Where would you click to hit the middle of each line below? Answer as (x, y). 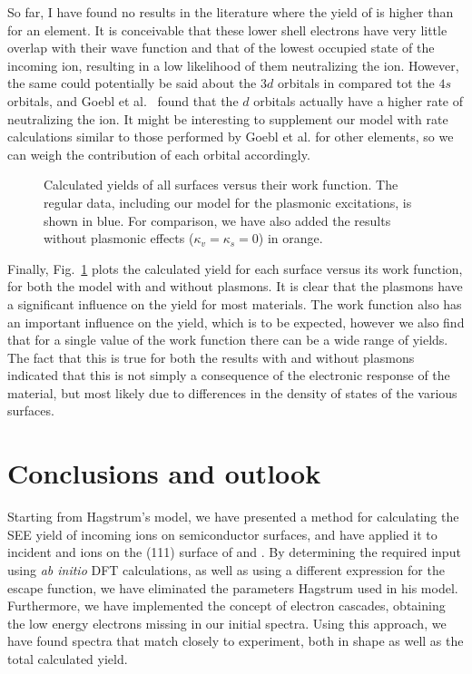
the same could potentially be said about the (132, 83)
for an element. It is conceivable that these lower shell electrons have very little (227, 29)
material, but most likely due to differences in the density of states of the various (232, 392)
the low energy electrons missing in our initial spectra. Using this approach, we (227, 623)
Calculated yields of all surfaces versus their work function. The (221, 185)
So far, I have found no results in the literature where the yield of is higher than (231, 12)
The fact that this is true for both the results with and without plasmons (211, 357)
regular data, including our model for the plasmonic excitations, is (228, 202)
